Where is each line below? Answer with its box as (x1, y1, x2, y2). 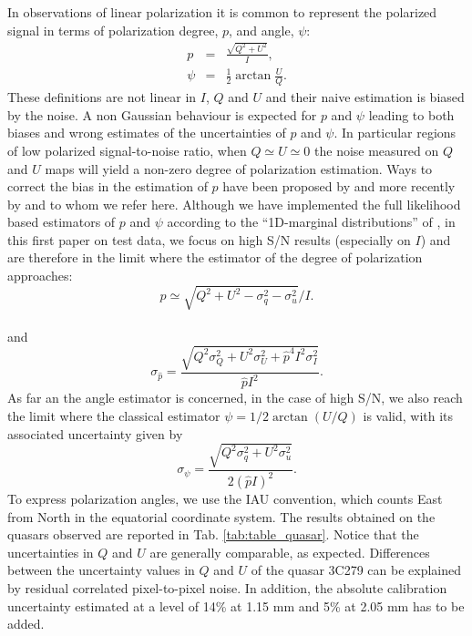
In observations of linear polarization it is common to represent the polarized (7, 3, 437, 21)
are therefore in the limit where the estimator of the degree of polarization (7, 248, 423, 267)
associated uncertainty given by (7, 424, 183, 443)
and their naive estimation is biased (265, 87, 465, 107)
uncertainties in (7, 542, 94, 561)
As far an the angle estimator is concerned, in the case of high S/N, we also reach (7, 388, 463, 407)
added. (7, 614, 45, 633)
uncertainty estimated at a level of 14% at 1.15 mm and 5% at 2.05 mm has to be (7, 596, 465, 615)
